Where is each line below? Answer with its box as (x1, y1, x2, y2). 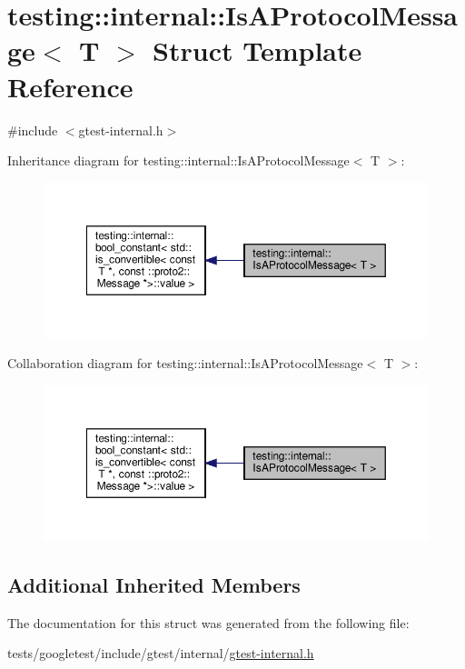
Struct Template (153, 32, 362, 69)
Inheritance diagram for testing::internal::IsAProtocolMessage (7, 151, 350, 170)
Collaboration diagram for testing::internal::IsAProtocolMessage (7, 354, 363, 373)
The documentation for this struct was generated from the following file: (7, 613, 410, 632)
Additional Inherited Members (7, 570, 301, 598)
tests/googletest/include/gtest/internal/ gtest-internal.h (7, 644, 314, 663)
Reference (7, 67, 134, 105)
